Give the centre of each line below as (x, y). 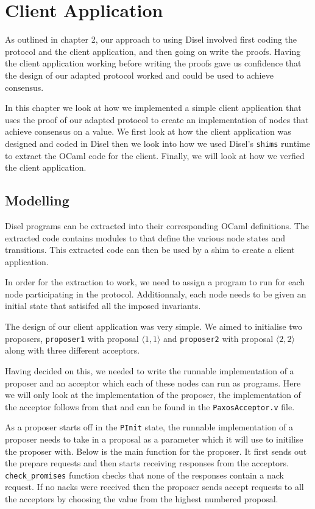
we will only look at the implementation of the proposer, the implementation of (153, 395)
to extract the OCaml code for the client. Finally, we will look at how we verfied (155, 155)
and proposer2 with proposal (218, 338)
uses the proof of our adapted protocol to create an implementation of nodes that (157, 119)
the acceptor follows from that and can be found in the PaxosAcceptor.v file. (150, 406)
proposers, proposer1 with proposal (72, 338)
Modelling (37, 200)
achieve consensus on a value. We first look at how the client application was (148, 131)
